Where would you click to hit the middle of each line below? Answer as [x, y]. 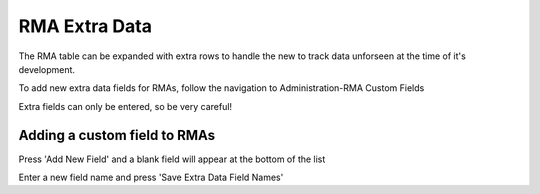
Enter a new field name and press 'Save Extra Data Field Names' [151, 177]
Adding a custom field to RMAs [117, 135]
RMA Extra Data [85, 26]
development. [46, 69]
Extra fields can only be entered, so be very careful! [125, 106]
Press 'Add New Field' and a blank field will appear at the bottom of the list [172, 159]
